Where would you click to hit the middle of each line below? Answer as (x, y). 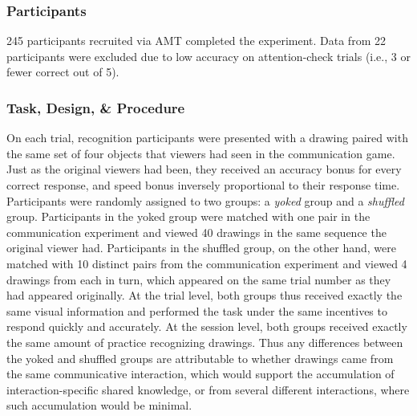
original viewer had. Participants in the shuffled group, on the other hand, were (201, 248)
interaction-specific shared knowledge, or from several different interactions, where (208, 389)
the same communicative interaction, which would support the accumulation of (200, 374)
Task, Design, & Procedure (96, 107)
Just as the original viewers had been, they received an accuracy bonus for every (204, 169)
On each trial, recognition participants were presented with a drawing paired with (207, 138)
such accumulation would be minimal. (99, 405)
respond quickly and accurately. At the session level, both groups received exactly (207, 326)
